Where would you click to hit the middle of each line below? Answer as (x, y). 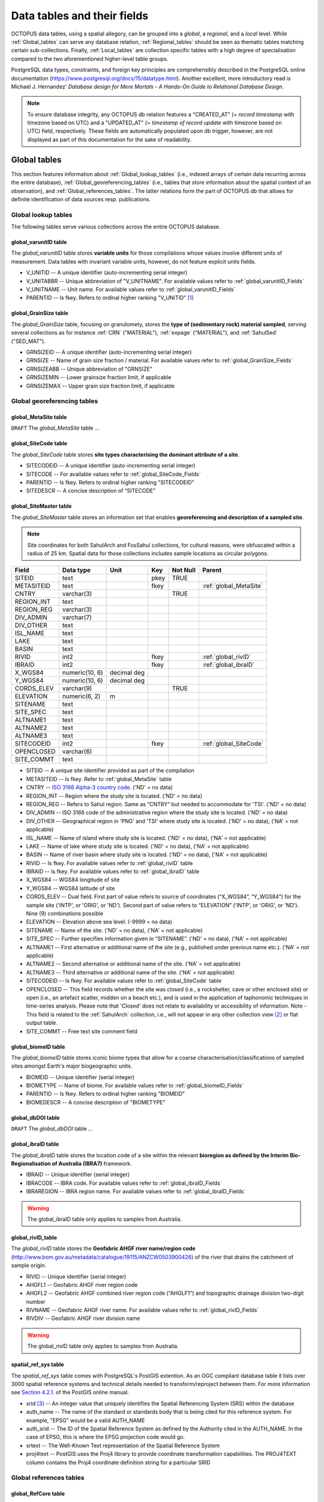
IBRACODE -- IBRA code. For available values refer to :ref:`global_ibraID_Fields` (124, 1183)
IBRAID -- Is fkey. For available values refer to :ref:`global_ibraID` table (113, 872)
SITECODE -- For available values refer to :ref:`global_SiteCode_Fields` (113, 474)
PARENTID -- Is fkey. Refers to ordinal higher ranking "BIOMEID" (106, 1094)
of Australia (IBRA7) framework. (92, 1164)
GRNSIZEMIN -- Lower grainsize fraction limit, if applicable (99, 377)
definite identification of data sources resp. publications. (81, 199)
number (36, 1301)
